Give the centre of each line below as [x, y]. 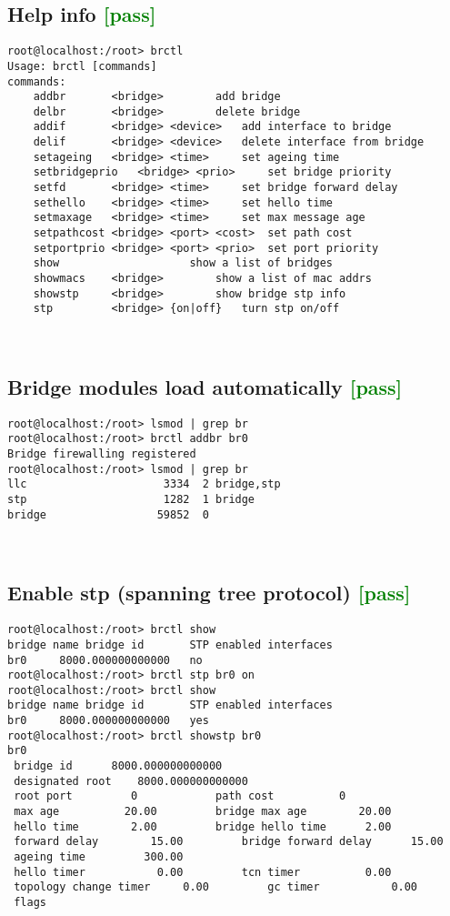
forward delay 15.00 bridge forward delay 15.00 [229, 842]
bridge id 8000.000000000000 [118, 766]
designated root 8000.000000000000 [131, 781]
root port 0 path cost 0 [180, 796]
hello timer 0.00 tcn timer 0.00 [203, 872]
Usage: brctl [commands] [82, 66]
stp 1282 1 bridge [131, 500]
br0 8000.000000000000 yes [108, 721]
